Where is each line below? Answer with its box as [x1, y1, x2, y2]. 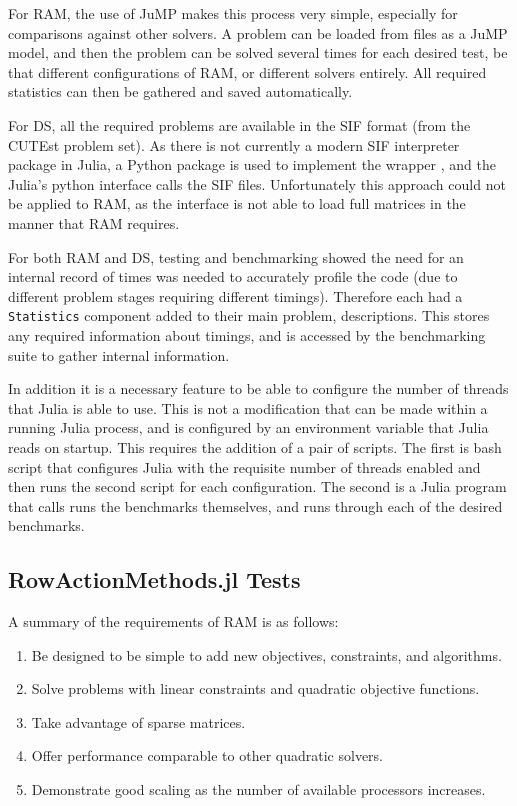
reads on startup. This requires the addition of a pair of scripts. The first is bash [8, 436, 502, 457]
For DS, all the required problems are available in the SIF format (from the [8, 114, 471, 135]
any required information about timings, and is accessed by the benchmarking [8, 324, 486, 345]
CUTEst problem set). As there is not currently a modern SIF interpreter [8, 134, 460, 155]
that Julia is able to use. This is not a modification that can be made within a [8, 397, 488, 418]
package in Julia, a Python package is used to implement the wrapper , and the [8, 154, 496, 175]
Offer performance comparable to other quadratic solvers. [31, 745, 383, 766]
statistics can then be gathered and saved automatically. [8, 81, 353, 102]
